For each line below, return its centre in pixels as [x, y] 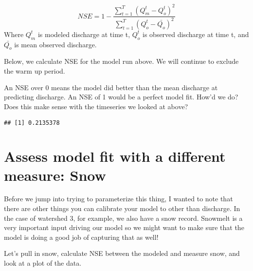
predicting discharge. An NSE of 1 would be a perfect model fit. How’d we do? [121, 97]
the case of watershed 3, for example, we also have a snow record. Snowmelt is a [123, 218]
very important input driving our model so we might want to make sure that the [124, 227]
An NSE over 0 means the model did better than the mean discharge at [111, 87]
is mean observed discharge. [55, 44]
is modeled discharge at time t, [84, 34]
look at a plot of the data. [43, 262]
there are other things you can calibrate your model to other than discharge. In [122, 208]
